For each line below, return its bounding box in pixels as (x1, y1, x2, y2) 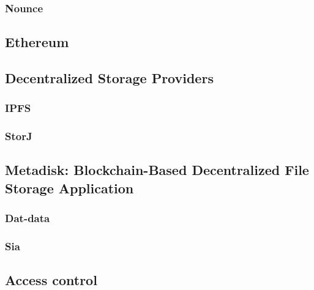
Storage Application (5, 178, 134, 197)
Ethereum (5, 32, 69, 51)
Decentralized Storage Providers (5, 69, 214, 87)
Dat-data (5, 210, 50, 226)
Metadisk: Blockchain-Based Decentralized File (5, 160, 309, 179)
